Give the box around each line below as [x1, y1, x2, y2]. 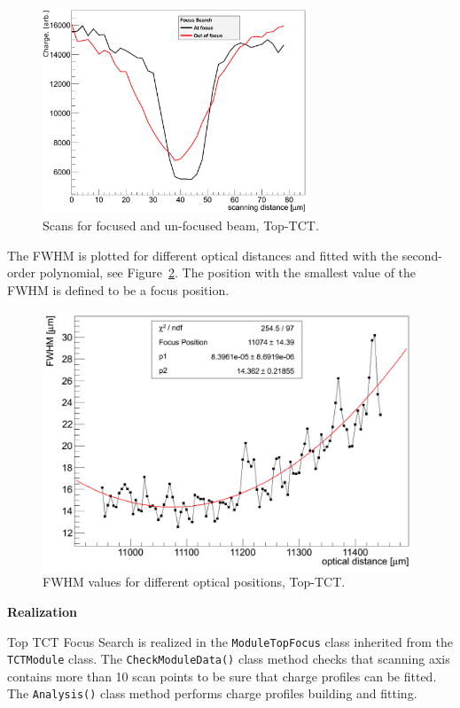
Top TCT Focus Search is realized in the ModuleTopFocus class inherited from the [7, 632, 453, 650]
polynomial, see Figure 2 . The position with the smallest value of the [39, 263, 417, 282]
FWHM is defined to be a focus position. [7, 281, 230, 300]
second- [402, 245, 442, 264]
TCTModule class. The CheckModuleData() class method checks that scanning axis [7, 650, 450, 668]
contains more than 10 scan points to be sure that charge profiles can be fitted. [7, 666, 437, 685]
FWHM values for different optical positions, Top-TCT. [43, 572, 346, 591]
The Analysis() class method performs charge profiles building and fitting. [7, 684, 417, 703]
